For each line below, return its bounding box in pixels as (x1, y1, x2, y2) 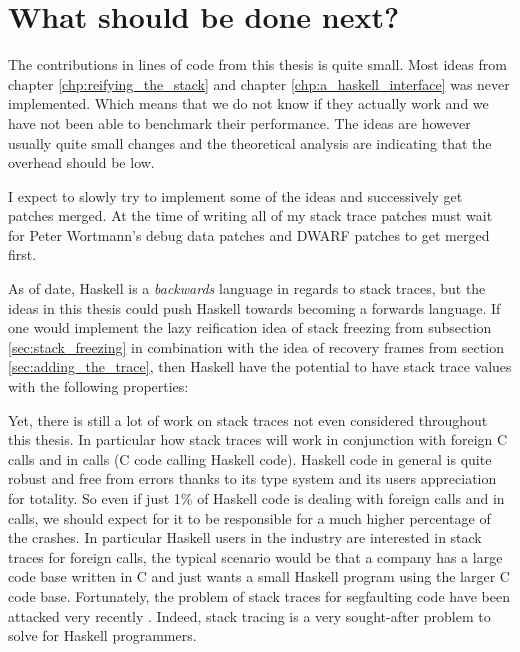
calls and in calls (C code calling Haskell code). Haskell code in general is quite (8, 448, 492, 469)
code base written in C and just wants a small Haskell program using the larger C (8, 566, 510, 587)
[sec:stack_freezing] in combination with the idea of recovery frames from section (8, 336, 504, 357)
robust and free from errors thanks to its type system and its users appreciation (8, 468, 497, 489)
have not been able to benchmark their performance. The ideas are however (8, 112, 471, 133)
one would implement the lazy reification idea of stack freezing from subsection (8, 317, 492, 338)
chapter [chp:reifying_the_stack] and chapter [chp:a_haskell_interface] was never (8, 73, 510, 94)
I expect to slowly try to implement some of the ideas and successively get (8, 185, 463, 206)
